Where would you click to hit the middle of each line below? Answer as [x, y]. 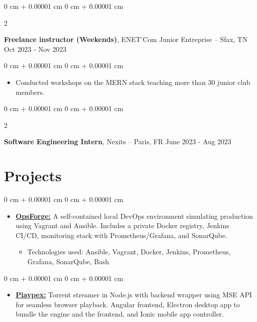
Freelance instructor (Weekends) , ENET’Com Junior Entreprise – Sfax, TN [126, 39]
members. [30, 92]
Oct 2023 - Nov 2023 [35, 49]
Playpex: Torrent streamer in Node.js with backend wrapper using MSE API [134, 295]
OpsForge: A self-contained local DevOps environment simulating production [134, 216]
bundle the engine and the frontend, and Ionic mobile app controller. [120, 314]
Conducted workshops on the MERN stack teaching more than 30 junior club [133, 82]
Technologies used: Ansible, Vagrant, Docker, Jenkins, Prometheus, [129, 252]
